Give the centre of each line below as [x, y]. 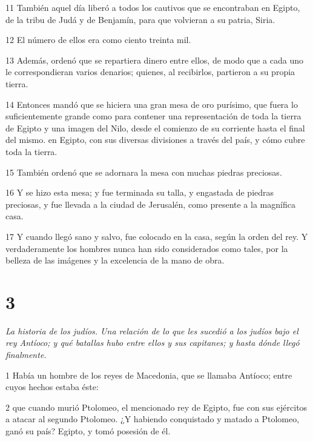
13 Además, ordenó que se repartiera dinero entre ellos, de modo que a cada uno [154, 60]
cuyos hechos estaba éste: [52, 387]
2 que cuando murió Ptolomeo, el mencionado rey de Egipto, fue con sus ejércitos [156, 407]
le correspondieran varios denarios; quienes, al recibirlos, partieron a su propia [150, 72]
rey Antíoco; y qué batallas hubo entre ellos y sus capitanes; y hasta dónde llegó [153, 343]
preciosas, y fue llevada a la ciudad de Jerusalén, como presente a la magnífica [150, 204]
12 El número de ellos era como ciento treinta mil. [98, 40]
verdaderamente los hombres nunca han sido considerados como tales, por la [147, 248]
